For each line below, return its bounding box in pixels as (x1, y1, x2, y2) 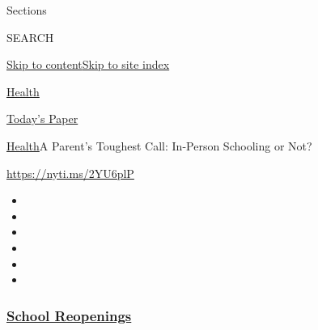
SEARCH (6, 28, 54, 45)
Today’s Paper (6, 110, 78, 127)
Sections (6, 2, 47, 18)
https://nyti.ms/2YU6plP (6, 164, 134, 181)
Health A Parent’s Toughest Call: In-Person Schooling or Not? (6, 137, 312, 154)
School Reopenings (6, 305, 132, 325)
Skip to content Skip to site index (6, 56, 170, 73)
